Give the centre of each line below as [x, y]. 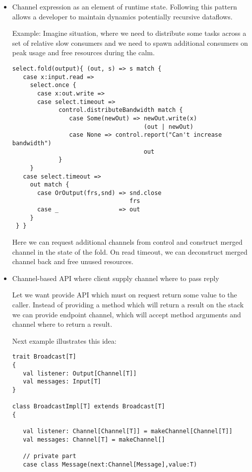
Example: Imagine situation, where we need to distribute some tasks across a [129, 33]
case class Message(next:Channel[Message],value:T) [110, 464]
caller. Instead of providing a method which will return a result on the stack [128, 305]
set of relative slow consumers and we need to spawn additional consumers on [130, 43]
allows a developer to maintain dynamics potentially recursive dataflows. [122, 16]
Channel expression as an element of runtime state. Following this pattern [125, 6]
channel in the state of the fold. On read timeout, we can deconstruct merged [130, 251]
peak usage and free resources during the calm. [83, 52]
